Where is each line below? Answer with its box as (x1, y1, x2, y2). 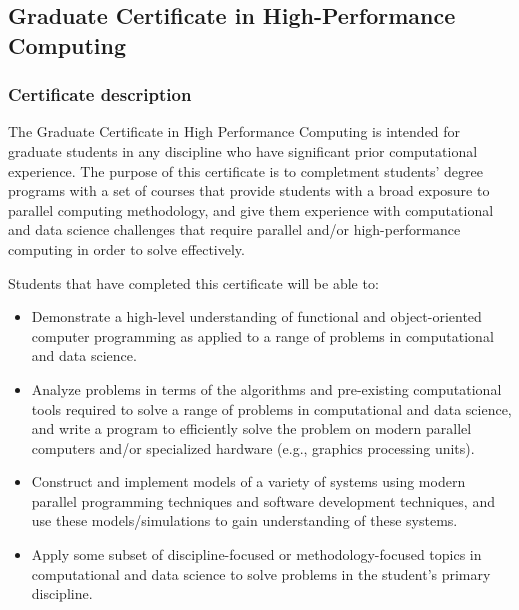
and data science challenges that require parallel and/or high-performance (8, 219, 461, 240)
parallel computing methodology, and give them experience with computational (8, 199, 494, 220)
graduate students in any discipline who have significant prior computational (8, 140, 478, 161)
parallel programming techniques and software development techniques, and (31, 490, 495, 511)
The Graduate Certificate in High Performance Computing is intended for (8, 121, 461, 142)
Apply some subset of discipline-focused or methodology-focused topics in (31, 544, 482, 565)
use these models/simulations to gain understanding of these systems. (31, 510, 458, 531)
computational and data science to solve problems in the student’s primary (31, 563, 491, 584)
